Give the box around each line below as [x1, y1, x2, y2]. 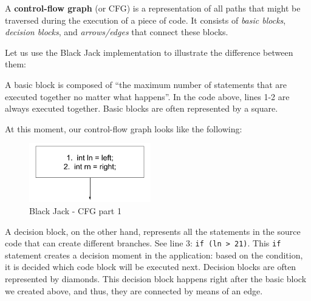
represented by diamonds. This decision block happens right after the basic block [5, 272, 307, 285]
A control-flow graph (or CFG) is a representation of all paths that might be [5, 2, 301, 14]
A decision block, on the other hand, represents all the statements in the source [5, 225, 301, 237]
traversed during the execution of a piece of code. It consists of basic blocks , [5, 13, 286, 26]
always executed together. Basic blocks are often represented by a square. [5, 102, 278, 115]
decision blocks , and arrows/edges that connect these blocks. [5, 25, 228, 38]
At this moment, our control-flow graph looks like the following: [5, 122, 242, 135]
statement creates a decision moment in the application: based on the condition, [5, 248, 303, 261]
